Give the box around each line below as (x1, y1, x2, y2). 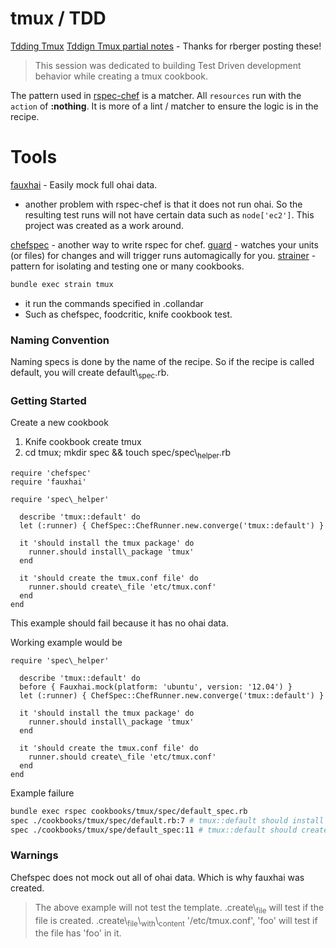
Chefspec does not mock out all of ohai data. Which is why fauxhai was (10, 871, 305, 883)
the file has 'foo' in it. (34, 927, 122, 939)
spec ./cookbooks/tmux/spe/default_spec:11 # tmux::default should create (10, 825, 329, 835)
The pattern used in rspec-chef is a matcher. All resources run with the (10, 89, 302, 101)
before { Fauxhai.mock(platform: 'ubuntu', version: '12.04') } (19, 682, 293, 692)
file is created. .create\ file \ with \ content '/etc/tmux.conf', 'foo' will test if (34, 914, 318, 929)
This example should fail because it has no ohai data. (10, 617, 229, 629)
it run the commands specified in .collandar (24, 297, 204, 309)
